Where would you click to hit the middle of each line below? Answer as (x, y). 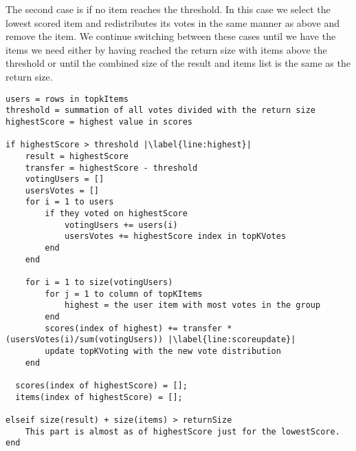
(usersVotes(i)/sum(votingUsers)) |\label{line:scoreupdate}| (151, 340)
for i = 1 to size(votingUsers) (99, 283)
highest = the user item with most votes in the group (192, 305)
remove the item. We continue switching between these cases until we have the (171, 36)
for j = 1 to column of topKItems (124, 294)
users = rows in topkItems (67, 99)
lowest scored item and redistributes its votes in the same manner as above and (173, 22)
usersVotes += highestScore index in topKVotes (175, 237)
